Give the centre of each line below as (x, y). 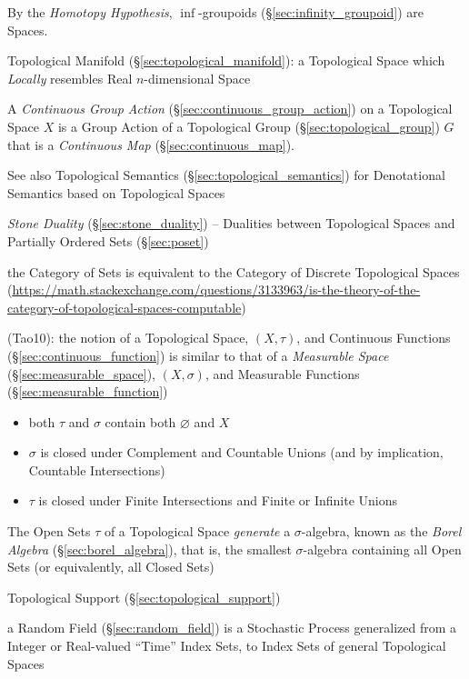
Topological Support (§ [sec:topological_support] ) (144, 597)
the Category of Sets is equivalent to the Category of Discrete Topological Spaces (234, 271)
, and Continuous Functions (374, 338)
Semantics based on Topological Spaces (116, 192)
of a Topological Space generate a (197, 531)
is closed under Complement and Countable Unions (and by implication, (242, 452)
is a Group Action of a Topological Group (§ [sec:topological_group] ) (249, 126)
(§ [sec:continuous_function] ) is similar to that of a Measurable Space (198, 355)
